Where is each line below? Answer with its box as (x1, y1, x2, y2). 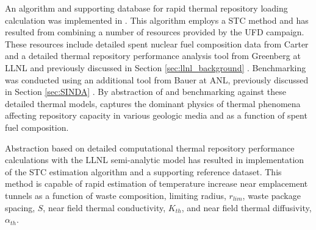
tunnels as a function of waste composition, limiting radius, (5, 189, 226, 201)
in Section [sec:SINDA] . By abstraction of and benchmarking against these (5, 85, 286, 98)
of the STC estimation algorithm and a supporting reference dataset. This (5, 165, 282, 178)
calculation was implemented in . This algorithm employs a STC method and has (5, 13, 309, 26)
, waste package (242, 189, 301, 201)
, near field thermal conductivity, (43, 201, 166, 214)
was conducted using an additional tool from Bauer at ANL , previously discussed (5, 73, 309, 86)
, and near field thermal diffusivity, (181, 201, 312, 214)
